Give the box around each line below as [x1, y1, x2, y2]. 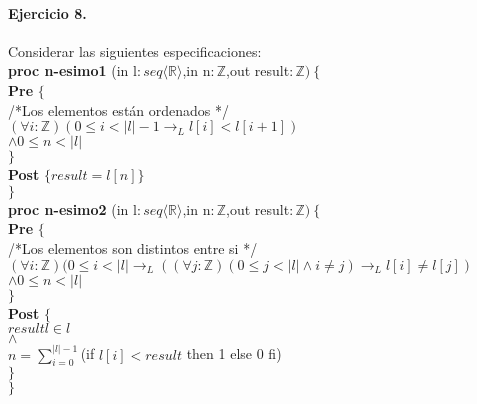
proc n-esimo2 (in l [8, 198, 137, 219]
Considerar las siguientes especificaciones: [8, 40, 262, 61]
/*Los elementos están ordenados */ [8, 99, 230, 120]
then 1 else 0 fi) [186, 343, 282, 364]
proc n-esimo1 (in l [8, 60, 137, 81]
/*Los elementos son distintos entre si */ [8, 237, 258, 258]
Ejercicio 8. [8, 2, 87, 23]
